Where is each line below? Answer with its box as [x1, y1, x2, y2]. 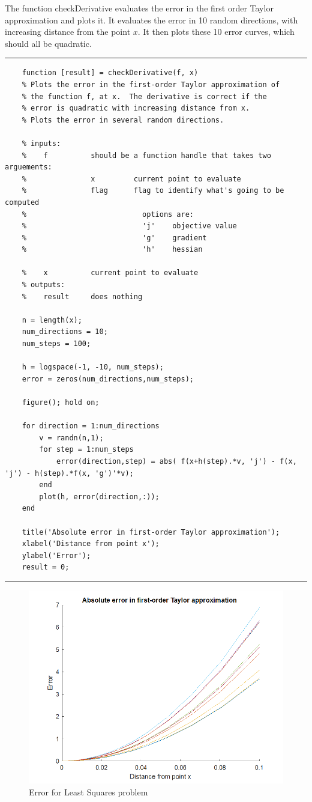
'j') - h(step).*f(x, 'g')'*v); [5, 469, 134, 478]
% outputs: [22, 281, 65, 290]
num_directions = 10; [22, 327, 108, 336]
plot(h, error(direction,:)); [39, 492, 160, 501]
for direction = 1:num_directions [22, 422, 160, 431]
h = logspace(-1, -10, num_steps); [22, 363, 164, 372]
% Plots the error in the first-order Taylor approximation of [22, 80, 280, 89]
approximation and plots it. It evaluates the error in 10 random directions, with [5, 13, 298, 26]
